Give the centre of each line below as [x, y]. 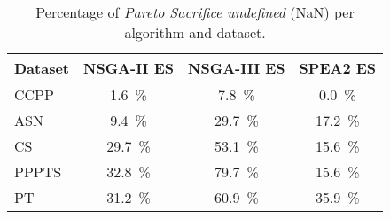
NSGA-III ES [237, 68]
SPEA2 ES [338, 68]
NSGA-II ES [129, 68]
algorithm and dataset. [195, 32]
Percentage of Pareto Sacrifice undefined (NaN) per [195, 12]
